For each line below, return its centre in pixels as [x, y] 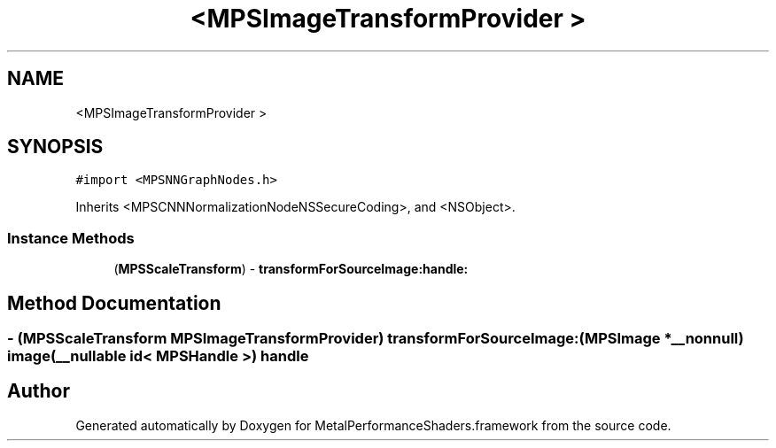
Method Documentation [114, 303]
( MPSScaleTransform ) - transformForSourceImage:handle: [291, 269]
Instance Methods [71, 238]
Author [39, 391]
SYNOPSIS [55, 147]
